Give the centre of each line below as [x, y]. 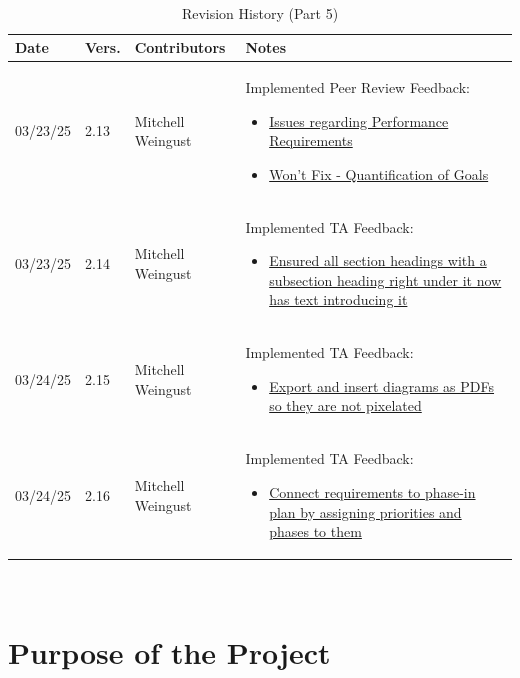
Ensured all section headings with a [378, 260]
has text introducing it [338, 299]
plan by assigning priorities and [365, 511]
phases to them [315, 531]
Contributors [180, 47]
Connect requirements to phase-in [372, 491]
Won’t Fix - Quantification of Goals [379, 173]
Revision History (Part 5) [260, 12]
